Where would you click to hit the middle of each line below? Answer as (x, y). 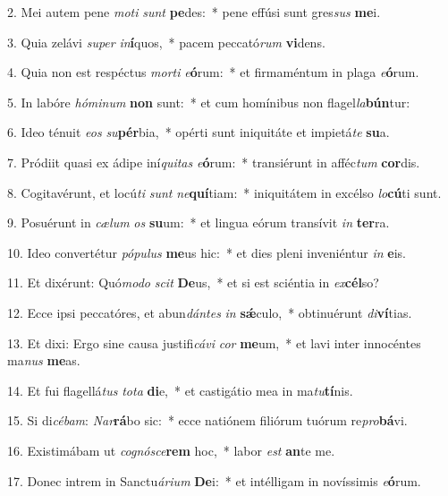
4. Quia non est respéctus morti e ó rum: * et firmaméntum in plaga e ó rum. (213, 72)
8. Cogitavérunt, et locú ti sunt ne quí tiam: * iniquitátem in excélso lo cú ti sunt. (224, 192)
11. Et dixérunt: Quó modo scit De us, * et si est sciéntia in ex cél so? (193, 282)
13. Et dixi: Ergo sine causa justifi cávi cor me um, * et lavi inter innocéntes (214, 342)
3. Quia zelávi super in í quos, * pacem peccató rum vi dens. (166, 42)
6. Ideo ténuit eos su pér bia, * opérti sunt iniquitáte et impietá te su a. (199, 132)
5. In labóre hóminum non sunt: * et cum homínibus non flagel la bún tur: (209, 102)
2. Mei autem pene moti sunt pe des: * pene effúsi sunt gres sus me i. (194, 12)
